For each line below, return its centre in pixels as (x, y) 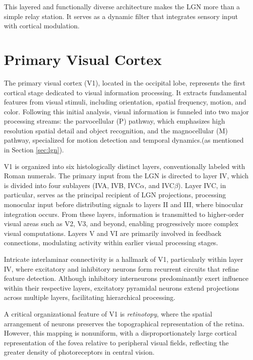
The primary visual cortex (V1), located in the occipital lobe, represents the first (125, 82)
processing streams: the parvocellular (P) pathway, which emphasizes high (115, 121)
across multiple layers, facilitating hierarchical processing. (90, 297)
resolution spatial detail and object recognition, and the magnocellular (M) (116, 130)
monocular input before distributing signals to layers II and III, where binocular (124, 204)
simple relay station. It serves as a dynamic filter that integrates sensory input (121, 16)
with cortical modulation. (42, 26)
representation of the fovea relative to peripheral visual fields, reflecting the (116, 342)
